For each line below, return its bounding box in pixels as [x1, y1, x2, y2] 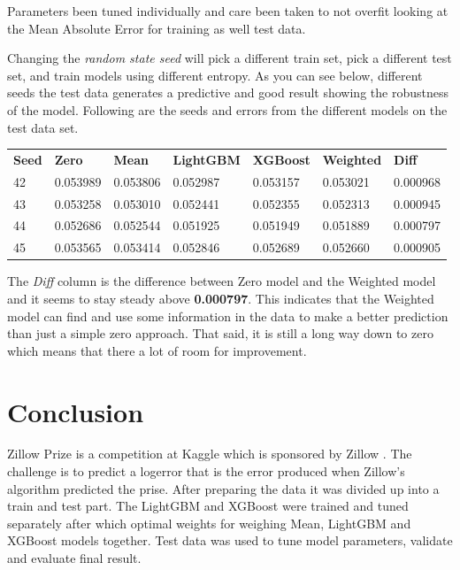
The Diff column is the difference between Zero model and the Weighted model [7, 272, 436, 290]
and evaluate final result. [7, 549, 142, 567]
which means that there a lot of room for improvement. [7, 341, 307, 359]
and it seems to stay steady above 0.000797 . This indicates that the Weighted [7, 289, 434, 307]
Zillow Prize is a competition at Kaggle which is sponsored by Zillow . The [7, 444, 412, 463]
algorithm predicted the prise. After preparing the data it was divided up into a [7, 479, 440, 497]
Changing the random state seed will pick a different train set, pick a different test [7, 49, 452, 67]
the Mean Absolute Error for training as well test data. [7, 19, 306, 37]
